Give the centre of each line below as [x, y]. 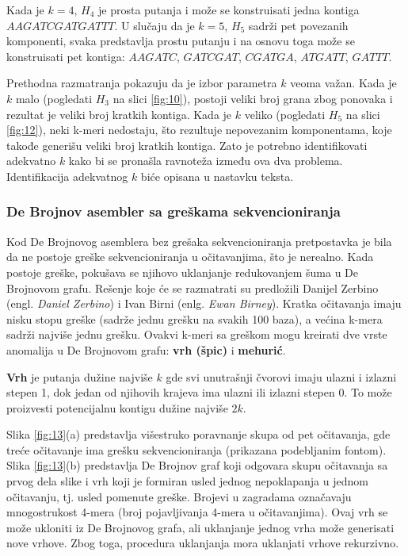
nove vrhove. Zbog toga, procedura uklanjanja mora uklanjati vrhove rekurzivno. [203, 543]
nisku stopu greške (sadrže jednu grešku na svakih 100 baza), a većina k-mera [194, 318]
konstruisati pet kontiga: [66, 56]
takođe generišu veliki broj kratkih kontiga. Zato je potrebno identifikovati [187, 145]
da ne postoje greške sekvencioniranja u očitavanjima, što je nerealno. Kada [190, 257]
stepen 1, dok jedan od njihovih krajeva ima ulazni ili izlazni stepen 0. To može [199, 392]
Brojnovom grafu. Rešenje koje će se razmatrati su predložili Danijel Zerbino [193, 288]
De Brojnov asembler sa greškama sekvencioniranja [173, 211]
